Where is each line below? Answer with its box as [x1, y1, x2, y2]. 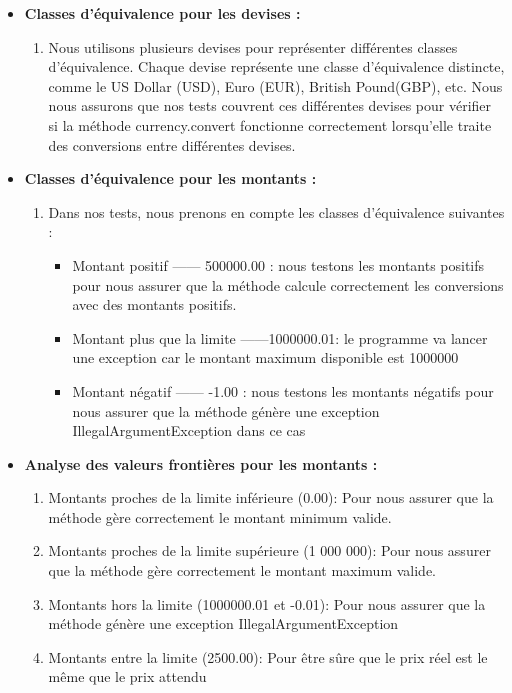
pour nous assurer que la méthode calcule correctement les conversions [72, 274, 504, 295]
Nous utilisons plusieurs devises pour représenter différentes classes [48, 36, 458, 57]
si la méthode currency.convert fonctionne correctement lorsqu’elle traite [48, 114, 492, 135]
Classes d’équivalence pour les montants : [24, 168, 317, 189]
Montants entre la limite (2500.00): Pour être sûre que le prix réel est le [48, 646, 488, 667]
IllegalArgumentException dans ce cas [72, 420, 306, 441]
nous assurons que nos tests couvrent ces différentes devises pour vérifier [48, 95, 492, 116]
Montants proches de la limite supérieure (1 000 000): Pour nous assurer [48, 540, 491, 561]
